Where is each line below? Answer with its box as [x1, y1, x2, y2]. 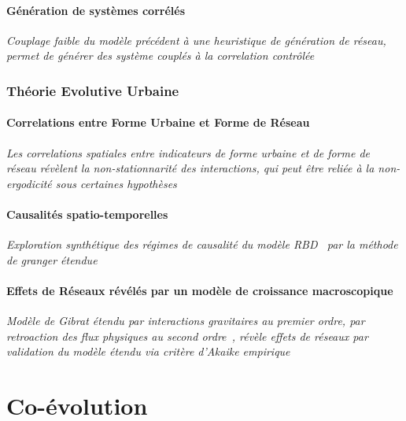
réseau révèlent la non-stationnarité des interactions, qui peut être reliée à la [6, 160, 375, 176]
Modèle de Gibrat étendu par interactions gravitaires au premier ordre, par [6, 312, 365, 329]
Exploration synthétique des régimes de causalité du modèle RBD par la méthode [6, 236, 398, 253]
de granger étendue [6, 251, 98, 268]
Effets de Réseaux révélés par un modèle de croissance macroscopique [6, 282, 393, 298]
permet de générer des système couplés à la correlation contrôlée [6, 47, 315, 64]
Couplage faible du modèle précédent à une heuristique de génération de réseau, [6, 31, 386, 48]
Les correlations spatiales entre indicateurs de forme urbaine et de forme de [6, 144, 370, 161]
